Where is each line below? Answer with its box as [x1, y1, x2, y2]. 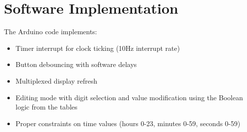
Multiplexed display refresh [15, 75, 98, 86]
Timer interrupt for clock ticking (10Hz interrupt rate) [15, 43, 180, 53]
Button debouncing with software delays [15, 59, 137, 69]
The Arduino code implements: [4, 26, 97, 37]
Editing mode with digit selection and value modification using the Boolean [15, 92, 243, 102]
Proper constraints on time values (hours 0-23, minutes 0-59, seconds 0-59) [15, 118, 241, 128]
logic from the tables [15, 102, 78, 112]
